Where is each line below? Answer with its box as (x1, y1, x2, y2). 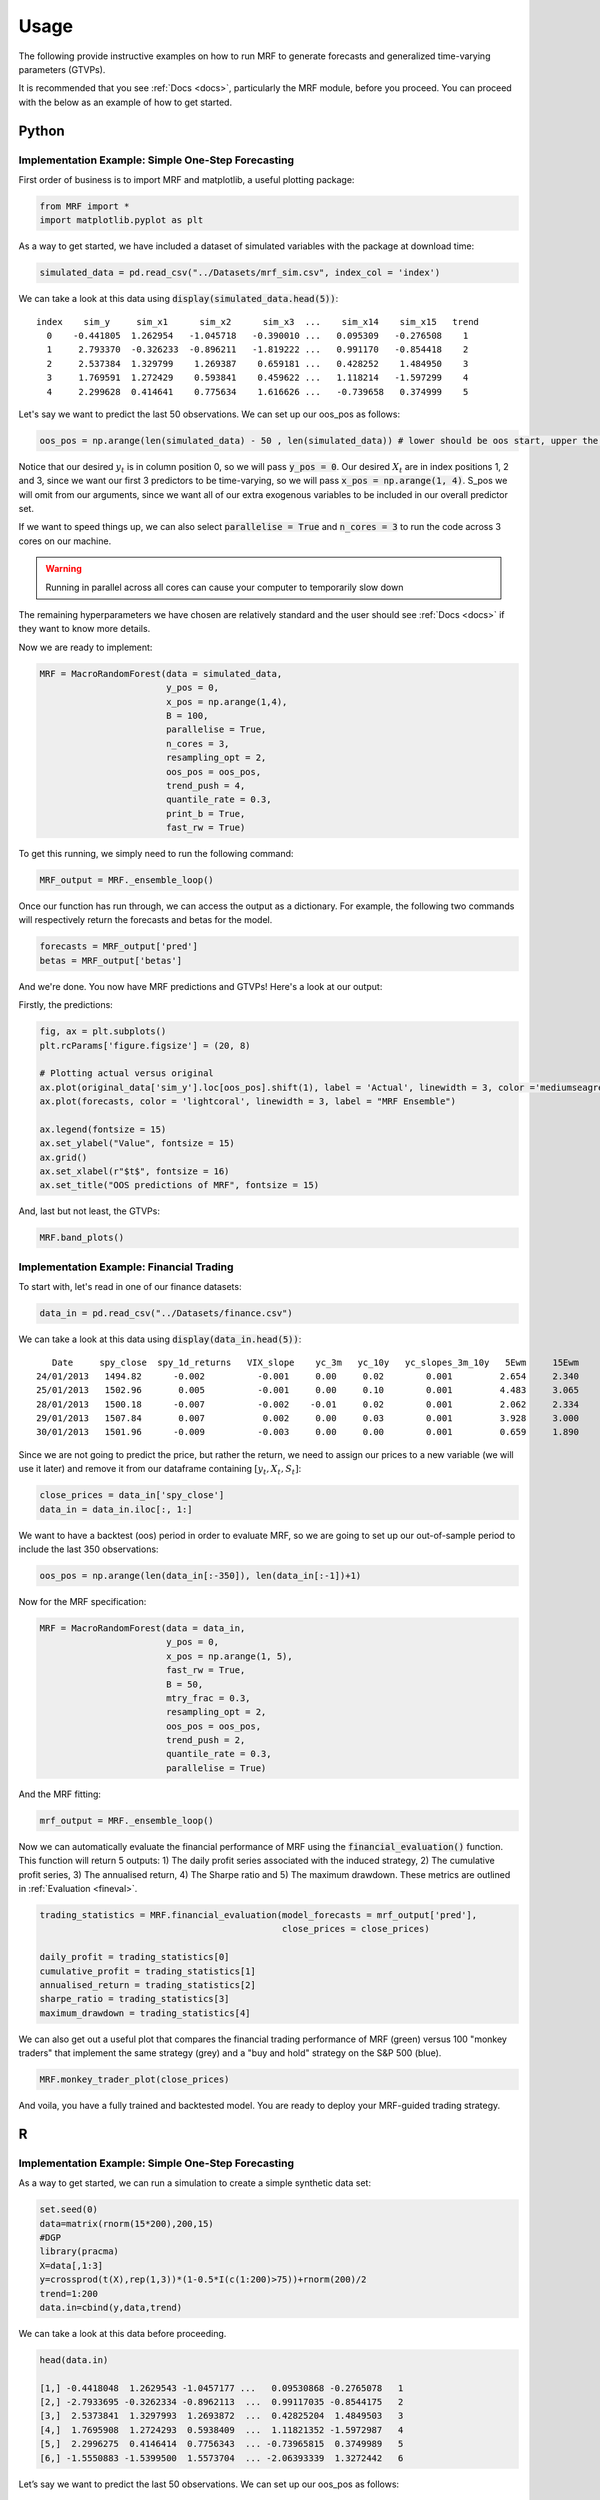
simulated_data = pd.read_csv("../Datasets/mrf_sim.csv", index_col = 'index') (39, 267, 441, 279)
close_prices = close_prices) (281, 1923, 430, 1935)
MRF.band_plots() (39, 1232, 125, 1244)
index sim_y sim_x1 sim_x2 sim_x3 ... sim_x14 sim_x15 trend (36, 316, 480, 327)
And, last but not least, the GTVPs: (18, 1205, 160, 1217)
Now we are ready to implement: (18, 641, 153, 653)
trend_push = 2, (165, 1735, 246, 1746)
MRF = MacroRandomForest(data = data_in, (39, 1622, 246, 1634)
